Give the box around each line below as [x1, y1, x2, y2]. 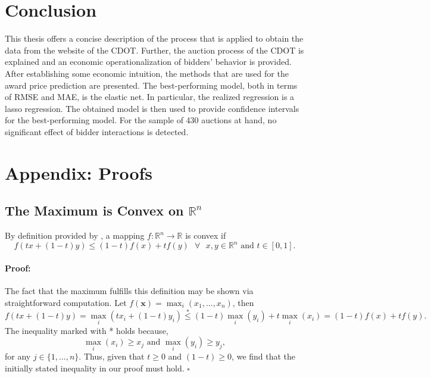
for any [5, 350, 31, 363]
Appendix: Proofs [5, 160, 153, 185]
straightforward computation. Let [5, 296, 127, 308]
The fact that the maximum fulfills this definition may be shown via [5, 284, 254, 296]
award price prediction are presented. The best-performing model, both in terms [5, 79, 298, 91]
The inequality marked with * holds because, [5, 324, 168, 336]
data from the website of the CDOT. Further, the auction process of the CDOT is [5, 43, 304, 56]
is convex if [185, 229, 226, 242]
